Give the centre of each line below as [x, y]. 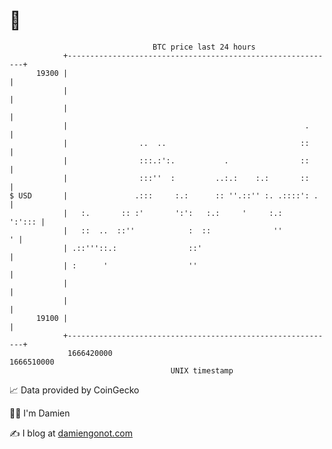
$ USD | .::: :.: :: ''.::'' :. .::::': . [164, 195]
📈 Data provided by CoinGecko [74, 390]
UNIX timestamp [202, 370]
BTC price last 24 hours [204, 47]
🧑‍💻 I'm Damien [40, 413]
